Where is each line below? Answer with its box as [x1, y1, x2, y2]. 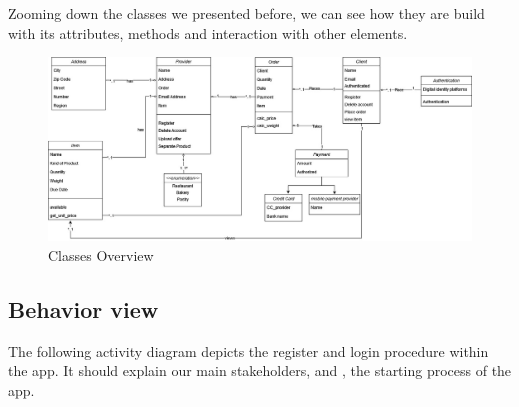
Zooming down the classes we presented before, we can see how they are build [8, 3, 485, 23]
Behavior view [8, 294, 159, 325]
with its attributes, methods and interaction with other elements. [8, 22, 408, 43]
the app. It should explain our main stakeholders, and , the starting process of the [8, 360, 512, 381]
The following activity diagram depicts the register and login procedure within [8, 340, 489, 361]
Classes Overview [48, 245, 154, 266]
